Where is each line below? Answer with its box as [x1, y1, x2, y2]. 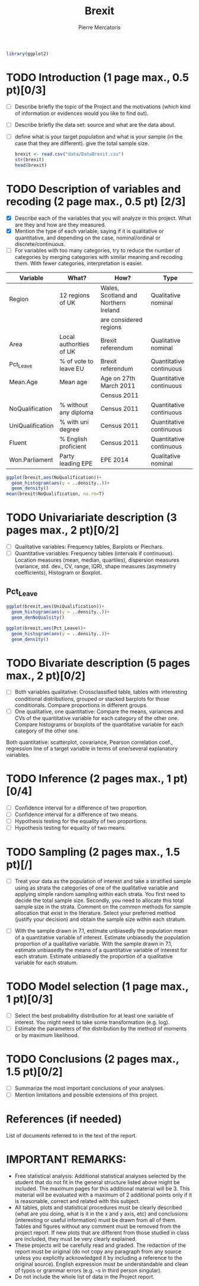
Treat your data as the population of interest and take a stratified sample [14, 877, 191, 884]
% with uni [59, 418, 89, 426]
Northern [100, 298, 126, 306]
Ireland [100, 306, 120, 314]
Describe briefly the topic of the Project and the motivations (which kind [14, 103, 191, 110]
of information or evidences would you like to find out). [14, 110, 149, 117]
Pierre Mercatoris [78, 24, 121, 31]
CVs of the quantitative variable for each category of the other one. [14, 714, 179, 721]
